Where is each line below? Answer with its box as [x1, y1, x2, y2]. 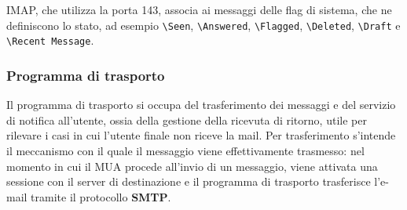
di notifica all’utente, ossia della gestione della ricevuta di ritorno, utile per [6, 111, 367, 128]
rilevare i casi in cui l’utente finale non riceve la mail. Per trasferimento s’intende [6, 127, 396, 143]
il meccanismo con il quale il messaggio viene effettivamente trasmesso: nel [6, 142, 365, 158]
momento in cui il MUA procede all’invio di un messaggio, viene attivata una [6, 157, 378, 174]
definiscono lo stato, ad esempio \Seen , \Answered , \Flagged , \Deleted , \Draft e [6, 16, 401, 33]
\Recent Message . [6, 32, 94, 49]
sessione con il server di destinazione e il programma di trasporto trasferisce [6, 173, 371, 190]
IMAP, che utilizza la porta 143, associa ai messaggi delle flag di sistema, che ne [6, 2, 392, 17]
